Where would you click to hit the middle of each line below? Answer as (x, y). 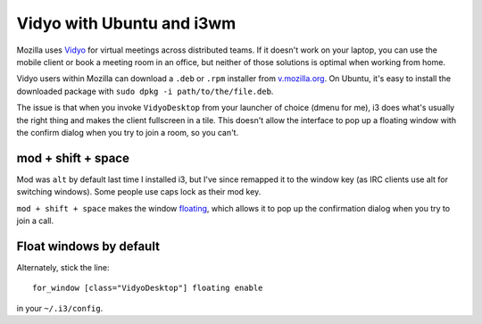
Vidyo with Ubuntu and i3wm (126, 23)
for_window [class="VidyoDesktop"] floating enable (148, 288)
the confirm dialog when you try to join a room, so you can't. (128, 132)
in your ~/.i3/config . (60, 308)
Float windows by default (88, 246)
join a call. (35, 220)
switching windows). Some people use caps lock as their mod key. (139, 192)
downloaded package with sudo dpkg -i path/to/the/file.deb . (145, 91)
